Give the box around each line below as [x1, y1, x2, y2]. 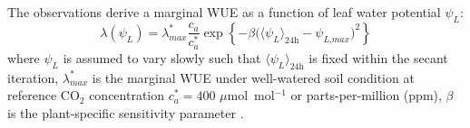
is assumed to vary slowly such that [63, 48, 261, 67]
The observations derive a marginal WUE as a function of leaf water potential [7, 3, 441, 21]
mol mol [227, 86, 275, 105]
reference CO [7, 86, 80, 105]
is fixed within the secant [308, 48, 448, 67]
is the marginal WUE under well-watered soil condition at [92, 68, 415, 87]
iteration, [7, 68, 59, 87]
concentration [89, 86, 165, 105]
